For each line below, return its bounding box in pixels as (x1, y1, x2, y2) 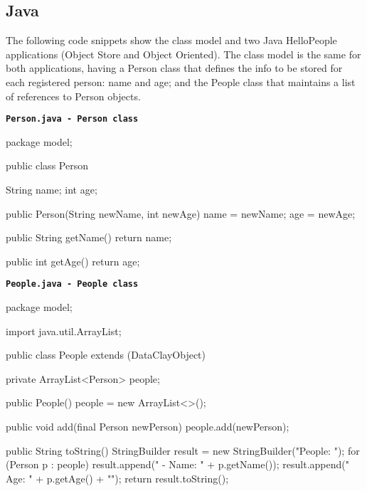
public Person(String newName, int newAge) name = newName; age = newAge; (6, 206, 356, 221)
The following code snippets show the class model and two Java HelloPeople (6, 33, 337, 48)
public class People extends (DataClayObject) (6, 347, 206, 362)
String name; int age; (6, 182, 97, 197)
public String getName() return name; (6, 230, 172, 245)
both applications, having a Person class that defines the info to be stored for (6, 60, 343, 75)
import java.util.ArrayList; (6, 323, 122, 338)
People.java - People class (6, 279, 139, 290)
